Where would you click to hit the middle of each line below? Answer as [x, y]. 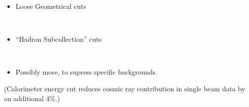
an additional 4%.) [32, 98]
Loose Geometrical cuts [51, 6]
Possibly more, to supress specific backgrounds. [87, 72]
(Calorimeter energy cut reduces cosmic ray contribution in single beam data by [125, 88]
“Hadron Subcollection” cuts [59, 39]
